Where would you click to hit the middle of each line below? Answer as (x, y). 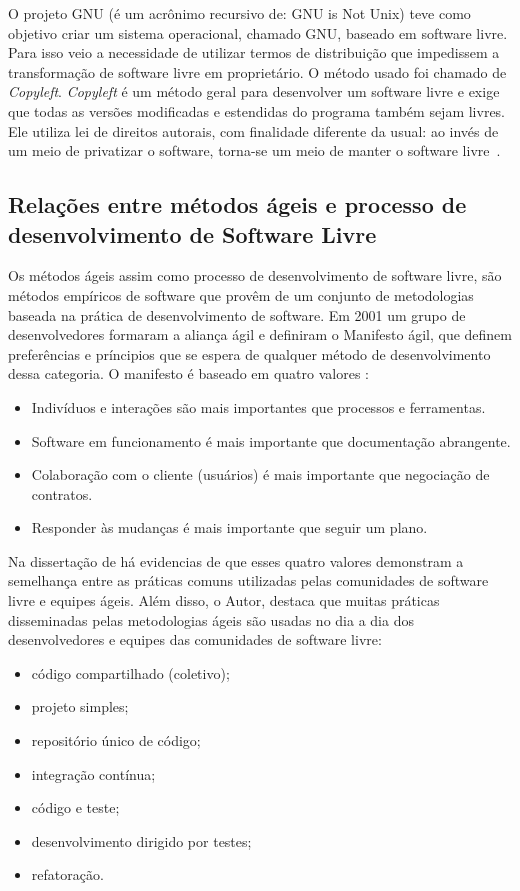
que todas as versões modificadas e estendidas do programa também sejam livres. (257, 110)
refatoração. (67, 874)
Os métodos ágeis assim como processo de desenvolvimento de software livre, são (255, 275)
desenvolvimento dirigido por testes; (141, 840)
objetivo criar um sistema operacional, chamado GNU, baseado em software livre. (258, 32)
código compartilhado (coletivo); (130, 672)
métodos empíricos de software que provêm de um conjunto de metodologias (241, 294)
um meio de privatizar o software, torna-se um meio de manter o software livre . (254, 150)
